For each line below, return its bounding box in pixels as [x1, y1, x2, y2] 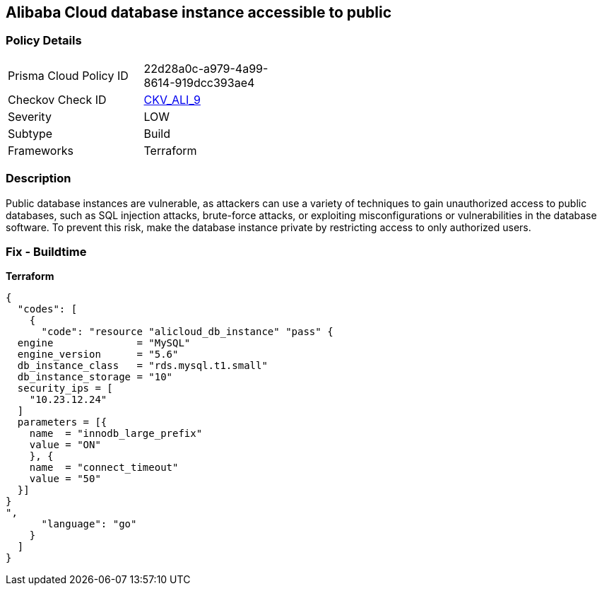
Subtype [8, 126, 53, 141]
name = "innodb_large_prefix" [29, 428, 203, 440]
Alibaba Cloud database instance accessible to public [6, 4, 392, 21]
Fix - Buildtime [6, 244, 87, 259]
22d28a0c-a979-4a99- [143, 61, 268, 76]
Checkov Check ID [8, 92, 107, 107]
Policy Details [6, 33, 82, 48]
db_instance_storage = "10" [17, 371, 173, 383]
